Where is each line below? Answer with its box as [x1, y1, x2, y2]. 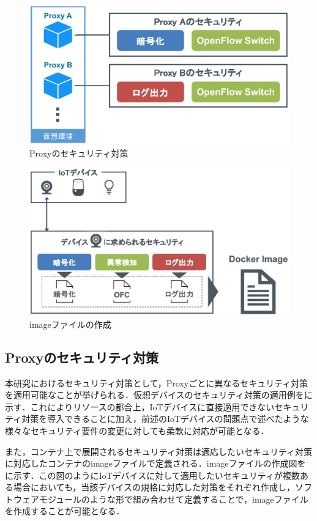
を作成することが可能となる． [5, 504, 125, 517]
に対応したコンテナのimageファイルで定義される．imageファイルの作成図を [5, 457, 306, 470]
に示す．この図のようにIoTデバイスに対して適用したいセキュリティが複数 [5, 468, 300, 481]
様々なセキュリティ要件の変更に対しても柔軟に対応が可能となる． [5, 424, 269, 437]
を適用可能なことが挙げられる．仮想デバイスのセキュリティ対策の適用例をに [5, 388, 313, 401]
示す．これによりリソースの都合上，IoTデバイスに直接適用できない [5, 400, 275, 413]
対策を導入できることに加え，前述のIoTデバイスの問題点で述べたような [21, 412, 309, 425]
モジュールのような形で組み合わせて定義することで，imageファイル [39, 492, 308, 505]
